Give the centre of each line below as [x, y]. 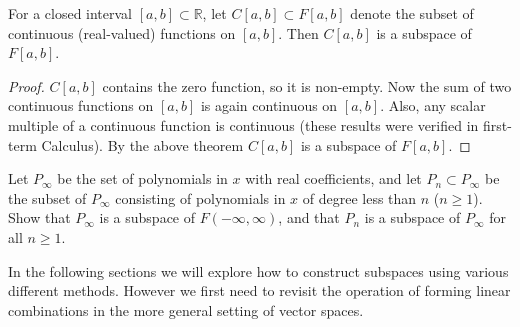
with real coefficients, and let [333, 178]
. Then [298, 32]
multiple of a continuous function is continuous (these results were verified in [243, 124]
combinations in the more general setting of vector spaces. [186, 309]
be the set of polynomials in [142, 178]
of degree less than [359, 197]
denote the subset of [412, 13]
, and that [309, 217]
